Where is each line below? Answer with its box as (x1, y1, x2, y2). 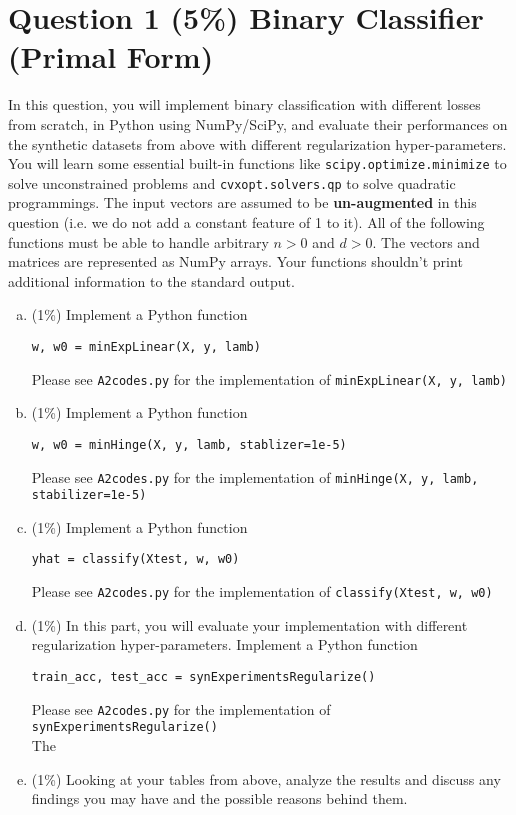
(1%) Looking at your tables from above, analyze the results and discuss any (31, 768, 501, 789)
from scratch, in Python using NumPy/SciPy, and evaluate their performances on (8, 113, 508, 134)
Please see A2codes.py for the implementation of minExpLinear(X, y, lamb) (31, 368, 507, 389)
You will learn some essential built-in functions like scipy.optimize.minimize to (8, 153, 507, 174)
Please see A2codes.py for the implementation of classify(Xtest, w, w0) (31, 581, 493, 602)
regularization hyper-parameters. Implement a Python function (31, 634, 418, 655)
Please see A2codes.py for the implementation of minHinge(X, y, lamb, (31, 466, 479, 487)
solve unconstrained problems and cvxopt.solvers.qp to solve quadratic (8, 172, 456, 193)
